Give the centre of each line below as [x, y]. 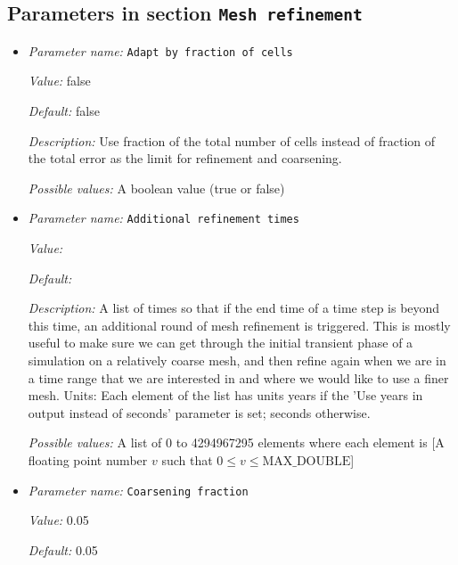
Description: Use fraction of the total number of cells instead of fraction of [232, 140]
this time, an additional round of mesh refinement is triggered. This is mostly [239, 325]
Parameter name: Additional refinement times [164, 218]
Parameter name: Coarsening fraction [138, 490]
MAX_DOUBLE [307, 462]
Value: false [59, 81]
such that [187, 460]
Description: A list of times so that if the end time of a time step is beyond [234, 308]
